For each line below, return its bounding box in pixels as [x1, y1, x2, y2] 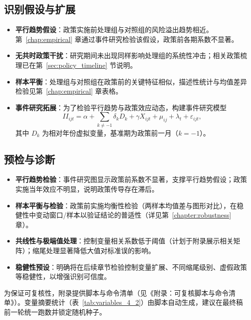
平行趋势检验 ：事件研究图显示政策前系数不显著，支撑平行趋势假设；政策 [15, 174, 247, 184]
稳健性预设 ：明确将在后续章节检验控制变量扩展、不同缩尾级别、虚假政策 [15, 261, 247, 272]
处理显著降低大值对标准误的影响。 [46, 245, 155, 256]
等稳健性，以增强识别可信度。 [15, 271, 111, 281]
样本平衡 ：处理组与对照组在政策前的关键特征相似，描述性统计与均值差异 [15, 76, 247, 86]
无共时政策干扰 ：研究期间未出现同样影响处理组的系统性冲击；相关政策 [15, 50, 240, 60]
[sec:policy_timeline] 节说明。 [46, 60, 137, 70]
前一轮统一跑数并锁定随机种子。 [4, 307, 106, 317]
